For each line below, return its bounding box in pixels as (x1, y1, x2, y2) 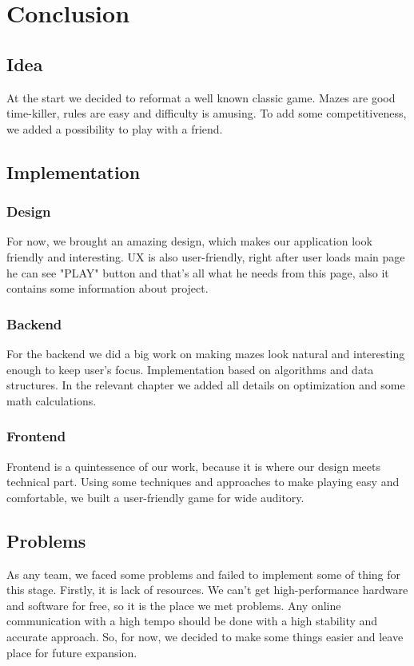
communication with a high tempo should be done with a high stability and (6, 612, 378, 629)
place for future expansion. (6, 644, 137, 660)
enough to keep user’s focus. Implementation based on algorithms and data (6, 361, 374, 377)
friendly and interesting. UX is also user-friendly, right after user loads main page (6, 248, 405, 265)
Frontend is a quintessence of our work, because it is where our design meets (6, 457, 380, 474)
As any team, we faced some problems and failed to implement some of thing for (6, 565, 401, 582)
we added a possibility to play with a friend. (6, 120, 223, 137)
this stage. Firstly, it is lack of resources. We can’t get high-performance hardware (6, 581, 408, 598)
